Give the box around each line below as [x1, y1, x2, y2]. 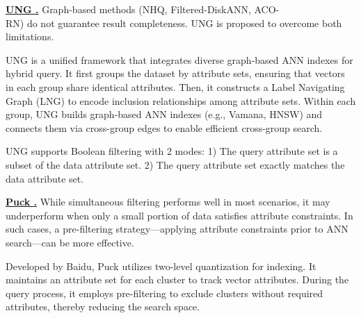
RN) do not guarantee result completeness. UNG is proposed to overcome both [6, 15, 342, 30]
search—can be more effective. [6, 235, 134, 249]
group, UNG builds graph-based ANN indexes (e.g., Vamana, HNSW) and [6, 107, 323, 122]
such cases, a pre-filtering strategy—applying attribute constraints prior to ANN [6, 221, 348, 236]
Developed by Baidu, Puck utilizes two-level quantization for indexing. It [6, 258, 316, 273]
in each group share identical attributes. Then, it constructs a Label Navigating [6, 79, 345, 94]
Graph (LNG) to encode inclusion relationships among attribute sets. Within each [6, 93, 356, 108]
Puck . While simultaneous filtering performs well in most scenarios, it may [6, 194, 330, 209]
